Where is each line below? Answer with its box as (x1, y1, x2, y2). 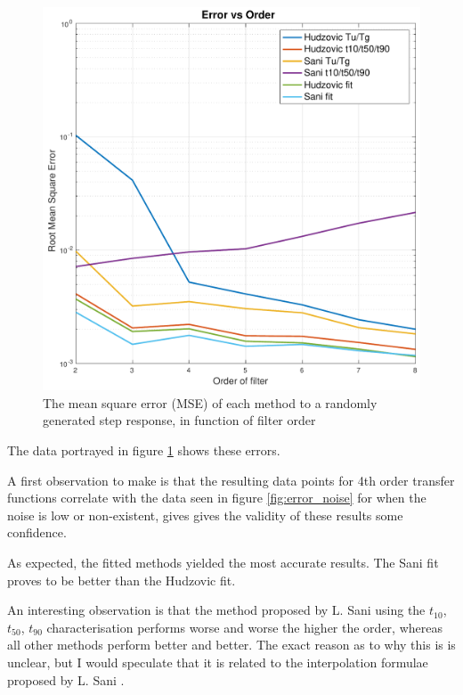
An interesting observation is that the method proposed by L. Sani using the (7, 601, 426, 619)
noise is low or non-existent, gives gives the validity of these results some (7, 505, 403, 524)
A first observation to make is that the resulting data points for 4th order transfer (7, 470, 455, 489)
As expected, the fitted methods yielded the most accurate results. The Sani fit (7, 553, 439, 572)
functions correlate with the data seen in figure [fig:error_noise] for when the (7, 488, 426, 507)
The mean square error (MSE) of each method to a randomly (43, 393, 378, 412)
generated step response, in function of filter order (43, 411, 316, 429)
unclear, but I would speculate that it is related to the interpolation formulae (7, 653, 428, 672)
